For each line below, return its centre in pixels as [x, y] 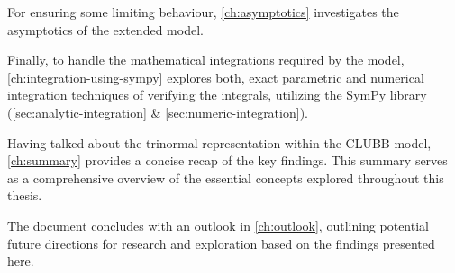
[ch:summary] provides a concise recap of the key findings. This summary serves [227, 160]
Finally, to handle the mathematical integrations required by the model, [206, 60]
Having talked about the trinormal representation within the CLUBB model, [219, 142]
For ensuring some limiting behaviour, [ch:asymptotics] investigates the [203, 12]
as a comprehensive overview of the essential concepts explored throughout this [226, 177]
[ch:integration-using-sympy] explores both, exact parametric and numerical [216, 77]
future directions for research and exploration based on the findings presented [221, 243]
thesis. [25, 195]
